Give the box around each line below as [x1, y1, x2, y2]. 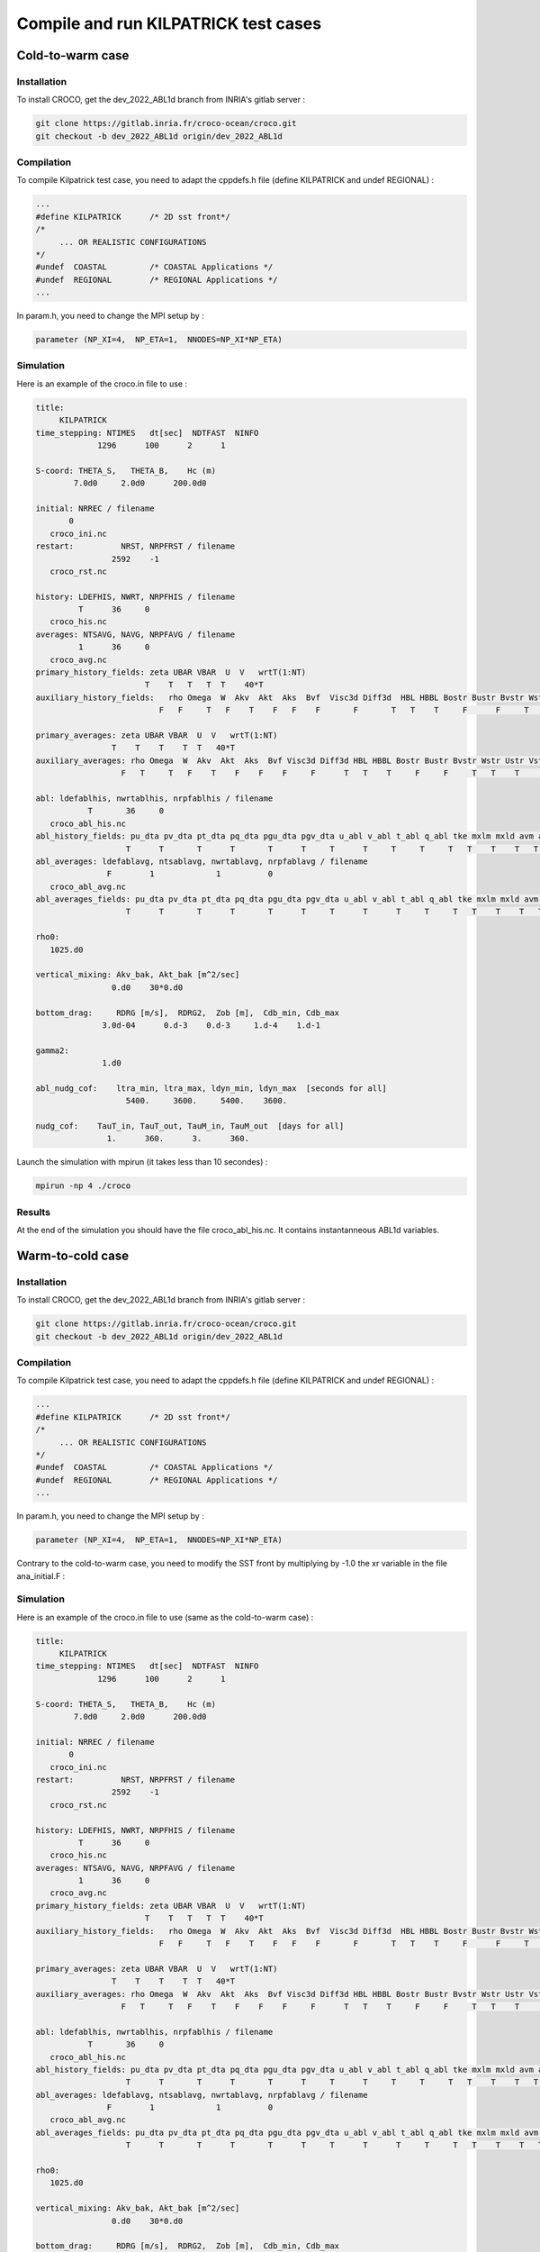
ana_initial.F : [16, 1570, 66, 1581]
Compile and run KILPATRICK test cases [16, 14, 322, 33]
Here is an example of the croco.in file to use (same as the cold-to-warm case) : [16, 1612, 314, 1622]
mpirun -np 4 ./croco [35, 1181, 131, 1191]
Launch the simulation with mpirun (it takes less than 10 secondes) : [16, 1157, 268, 1167]
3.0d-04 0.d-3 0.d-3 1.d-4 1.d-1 [102, 1020, 321, 1031]
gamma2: [35, 1045, 69, 1056]
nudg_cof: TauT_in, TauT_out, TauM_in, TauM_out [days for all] [35, 1121, 345, 1131]
